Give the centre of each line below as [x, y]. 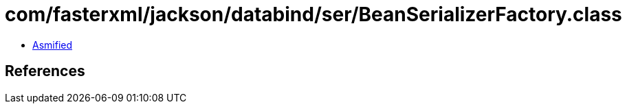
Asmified [53, 45]
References [45, 71]
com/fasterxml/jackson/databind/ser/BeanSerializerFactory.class [313, 14]
